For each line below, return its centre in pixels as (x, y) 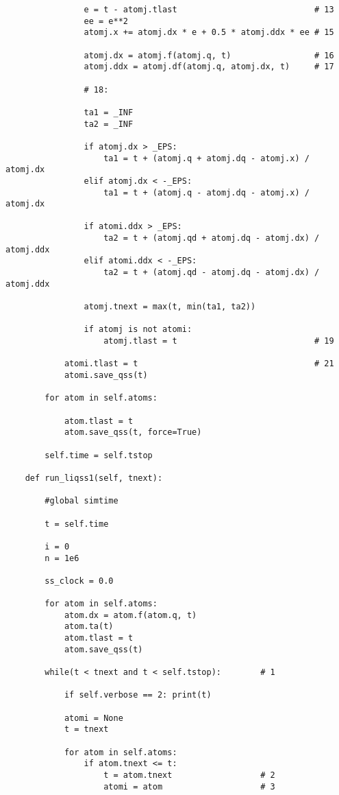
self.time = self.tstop (99, 455)
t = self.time (77, 524)
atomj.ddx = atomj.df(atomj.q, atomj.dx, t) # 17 (209, 67)
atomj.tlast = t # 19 (219, 341)
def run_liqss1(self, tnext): (94, 478)
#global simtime (81, 501)
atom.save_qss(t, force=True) (133, 432)
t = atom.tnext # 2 (189, 775)
